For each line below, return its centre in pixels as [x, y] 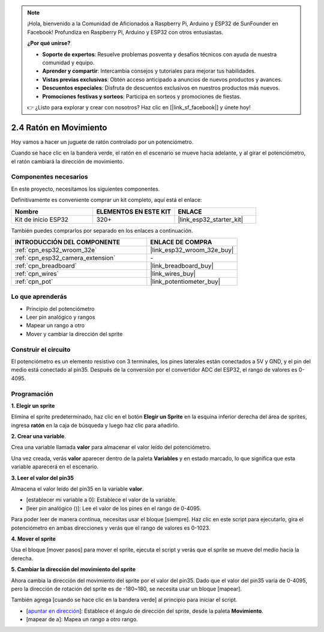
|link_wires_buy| [173, 274]
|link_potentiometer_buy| [185, 281]
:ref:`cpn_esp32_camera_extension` [65, 257]
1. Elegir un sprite [33, 405]
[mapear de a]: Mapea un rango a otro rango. [82, 619]
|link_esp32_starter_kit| [211, 219]
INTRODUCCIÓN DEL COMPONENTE [67, 242]
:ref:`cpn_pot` [34, 281]
